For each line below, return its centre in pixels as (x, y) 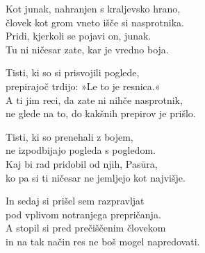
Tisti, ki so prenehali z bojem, (69, 136)
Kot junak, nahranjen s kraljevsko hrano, (93, 8)
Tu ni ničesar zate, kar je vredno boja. (87, 49)
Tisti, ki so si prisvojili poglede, (73, 72)
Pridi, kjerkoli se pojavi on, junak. (79, 36)
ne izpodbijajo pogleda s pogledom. (81, 150)
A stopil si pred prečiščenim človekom (86, 228)
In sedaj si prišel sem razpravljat (75, 201)
